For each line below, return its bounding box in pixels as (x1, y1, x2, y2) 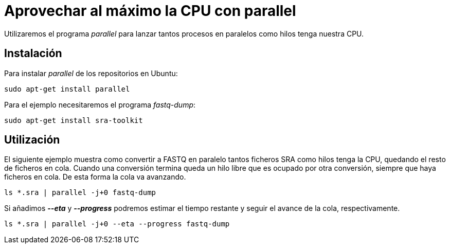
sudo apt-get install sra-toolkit (4, 116, 143, 125)
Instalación (4, 47, 62, 60)
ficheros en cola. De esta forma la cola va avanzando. (4, 172, 186, 182)
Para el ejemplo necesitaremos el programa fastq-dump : (4, 100, 196, 109)
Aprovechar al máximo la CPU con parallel (4, 2, 296, 20)
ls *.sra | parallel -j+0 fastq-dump (4, 188, 156, 197)
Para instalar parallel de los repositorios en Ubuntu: (4, 68, 178, 78)
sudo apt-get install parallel (4, 84, 130, 93)
